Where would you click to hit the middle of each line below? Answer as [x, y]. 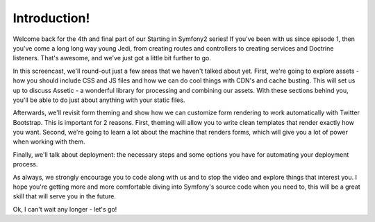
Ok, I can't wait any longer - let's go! [65, 209]
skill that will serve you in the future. [65, 196]
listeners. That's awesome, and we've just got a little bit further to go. [112, 58]
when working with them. [49, 142]
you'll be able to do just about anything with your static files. [99, 100]
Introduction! [51, 18]
